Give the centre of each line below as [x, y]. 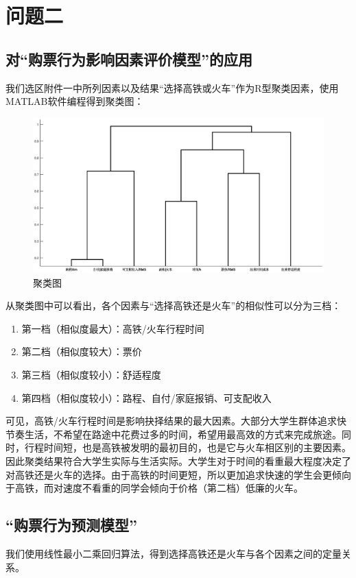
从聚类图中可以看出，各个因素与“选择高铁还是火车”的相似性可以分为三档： [174, 305]
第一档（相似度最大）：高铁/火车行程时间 [113, 328]
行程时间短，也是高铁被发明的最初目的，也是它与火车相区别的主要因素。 [188, 447]
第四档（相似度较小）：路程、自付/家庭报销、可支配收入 [146, 397]
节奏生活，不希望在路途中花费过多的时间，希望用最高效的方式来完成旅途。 [174, 434]
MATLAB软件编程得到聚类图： [75, 101]
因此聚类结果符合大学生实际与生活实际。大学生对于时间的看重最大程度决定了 [178, 461]
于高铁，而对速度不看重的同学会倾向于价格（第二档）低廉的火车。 [154, 488]
